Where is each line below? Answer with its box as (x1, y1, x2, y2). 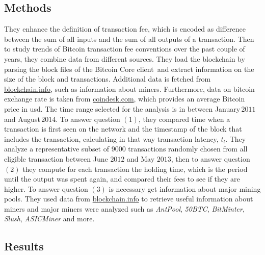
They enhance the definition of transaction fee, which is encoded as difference (4, 23, 246, 34)
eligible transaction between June (4, 153, 108, 164)
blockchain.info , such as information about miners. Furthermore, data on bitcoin (4, 83, 255, 94)
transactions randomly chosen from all (128, 143, 248, 154)
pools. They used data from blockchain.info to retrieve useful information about (4, 193, 253, 204)
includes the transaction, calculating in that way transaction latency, (4, 133, 219, 144)
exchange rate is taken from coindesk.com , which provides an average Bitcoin (4, 93, 245, 104)
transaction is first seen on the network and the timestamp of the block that (4, 123, 242, 134)
